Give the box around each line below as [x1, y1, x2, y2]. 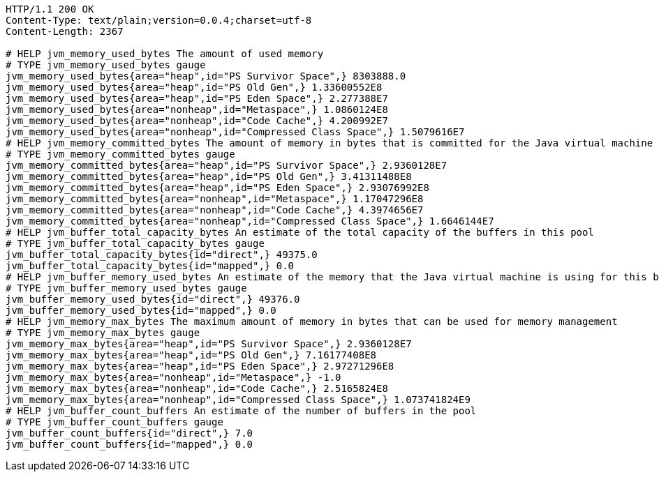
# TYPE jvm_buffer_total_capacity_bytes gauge [6, 238, 265, 249]
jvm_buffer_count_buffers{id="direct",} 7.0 [6, 427, 253, 439]
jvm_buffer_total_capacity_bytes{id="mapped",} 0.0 [6, 260, 295, 271]
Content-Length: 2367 [6, 26, 124, 37]
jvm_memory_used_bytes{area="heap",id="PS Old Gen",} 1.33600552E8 [6, 82, 383, 93]
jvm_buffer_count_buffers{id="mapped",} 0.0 [6, 439, 253, 450]
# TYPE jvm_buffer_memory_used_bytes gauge [6, 282, 247, 294]
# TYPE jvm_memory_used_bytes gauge [6, 59, 206, 70]
